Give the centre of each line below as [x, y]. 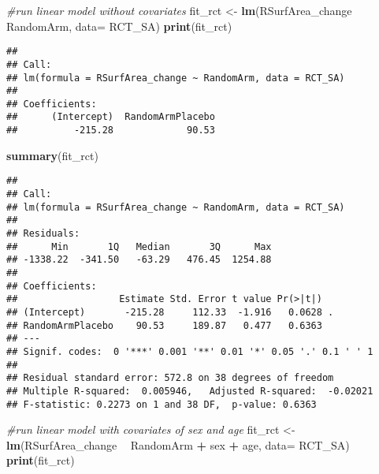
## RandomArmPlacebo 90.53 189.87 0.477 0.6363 [164, 325]
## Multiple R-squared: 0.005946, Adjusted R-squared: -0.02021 [190, 391]
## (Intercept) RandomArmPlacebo [111, 117]
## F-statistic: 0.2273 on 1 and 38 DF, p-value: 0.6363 [162, 404]
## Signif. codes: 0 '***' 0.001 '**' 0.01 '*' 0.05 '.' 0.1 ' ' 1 [190, 351]
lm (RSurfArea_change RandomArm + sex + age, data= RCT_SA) [178, 444]
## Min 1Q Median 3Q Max [139, 246]
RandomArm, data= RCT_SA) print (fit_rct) [119, 26]
